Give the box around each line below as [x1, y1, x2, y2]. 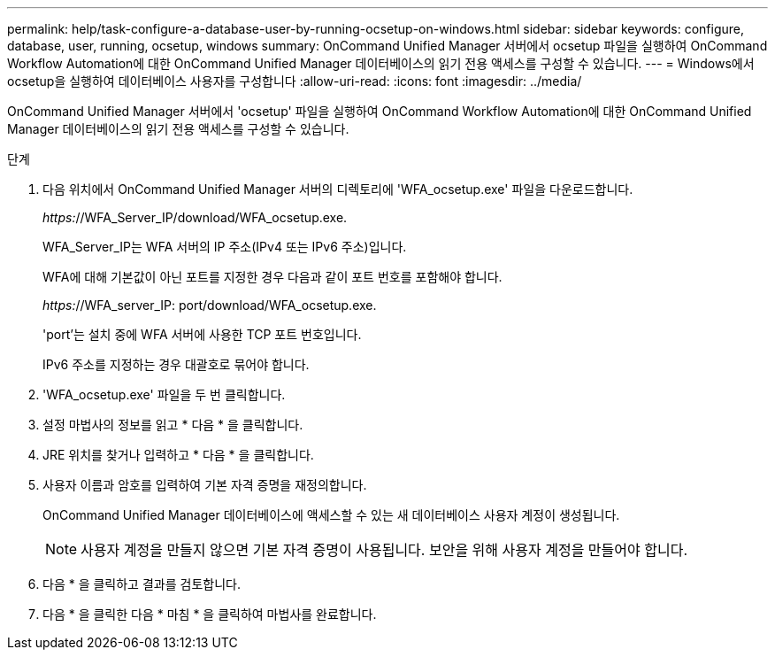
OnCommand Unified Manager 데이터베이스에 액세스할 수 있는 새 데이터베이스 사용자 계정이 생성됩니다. [42, 507, 620, 522]
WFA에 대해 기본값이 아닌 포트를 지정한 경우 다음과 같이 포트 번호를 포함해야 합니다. [42, 269, 503, 284]
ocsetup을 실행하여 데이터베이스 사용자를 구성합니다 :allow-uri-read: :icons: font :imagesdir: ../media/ [7, 73, 582, 89]
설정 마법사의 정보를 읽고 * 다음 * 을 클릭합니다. [42, 417, 303, 432]
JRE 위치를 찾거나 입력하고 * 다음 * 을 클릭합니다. [42, 447, 314, 462]
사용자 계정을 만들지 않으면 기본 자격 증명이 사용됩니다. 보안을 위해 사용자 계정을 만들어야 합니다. [81, 541, 688, 559]
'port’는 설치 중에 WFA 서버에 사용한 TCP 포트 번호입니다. [42, 327, 362, 342]
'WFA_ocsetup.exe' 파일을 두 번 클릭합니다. [42, 387, 286, 402]
